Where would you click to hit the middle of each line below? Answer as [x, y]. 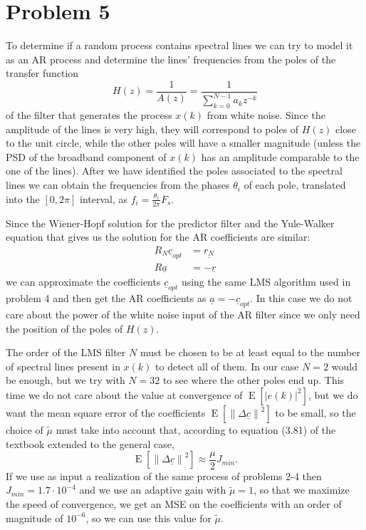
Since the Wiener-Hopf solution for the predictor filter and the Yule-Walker [170, 223]
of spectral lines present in [63, 366]
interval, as [104, 198]
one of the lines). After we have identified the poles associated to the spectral [174, 171]
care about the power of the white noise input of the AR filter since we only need [183, 315]
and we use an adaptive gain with [153, 490]
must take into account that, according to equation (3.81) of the [196, 429]
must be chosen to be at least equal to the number [250, 352]
